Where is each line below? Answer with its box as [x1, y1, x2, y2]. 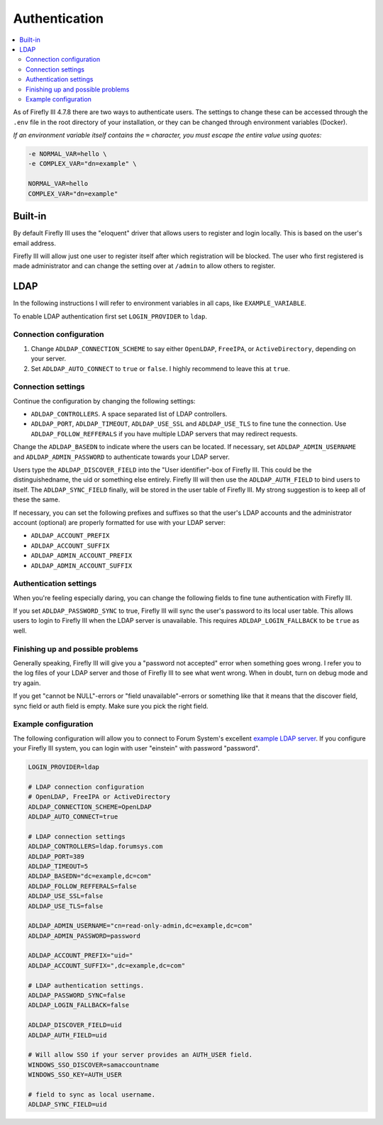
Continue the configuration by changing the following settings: [13, 397, 196, 405]
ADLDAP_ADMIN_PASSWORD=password [28, 931, 141, 940]
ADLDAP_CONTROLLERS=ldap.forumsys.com [28, 843, 163, 850]
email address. [13, 238, 57, 248]
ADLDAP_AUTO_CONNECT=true [28, 812, 118, 821]
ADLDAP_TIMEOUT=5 [28, 862, 89, 870]
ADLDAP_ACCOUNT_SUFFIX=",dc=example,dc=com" [28, 961, 186, 970]
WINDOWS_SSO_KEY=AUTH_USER [28, 1071, 122, 1079]
